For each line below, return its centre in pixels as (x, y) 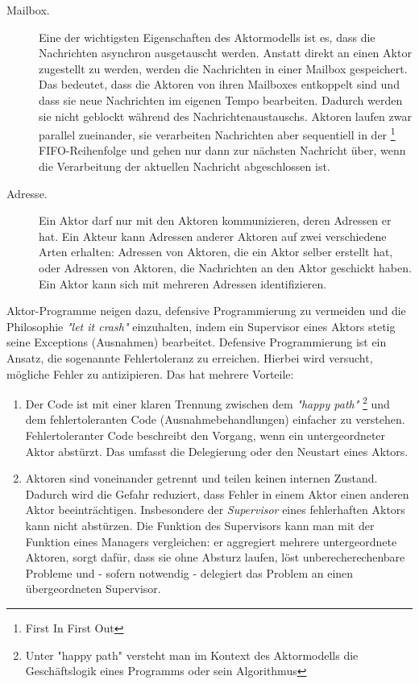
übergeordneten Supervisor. (93, 589)
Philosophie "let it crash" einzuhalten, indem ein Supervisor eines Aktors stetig (201, 326)
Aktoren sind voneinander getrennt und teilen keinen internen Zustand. (201, 478)
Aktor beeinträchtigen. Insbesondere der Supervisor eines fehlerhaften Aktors (215, 510)
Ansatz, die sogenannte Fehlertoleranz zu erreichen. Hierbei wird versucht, (190, 357)
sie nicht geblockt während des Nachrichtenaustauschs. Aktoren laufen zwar (225, 116)
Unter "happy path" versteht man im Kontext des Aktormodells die (192, 655)
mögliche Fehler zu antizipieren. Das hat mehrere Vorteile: (150, 373)
